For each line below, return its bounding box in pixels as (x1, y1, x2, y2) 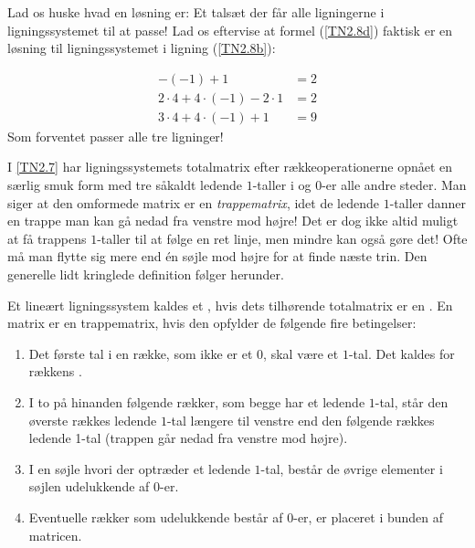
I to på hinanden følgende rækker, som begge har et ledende (28, 393, 365, 411)
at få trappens (7, 228, 87, 248)
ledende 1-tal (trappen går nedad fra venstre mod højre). (28, 428, 348, 448)
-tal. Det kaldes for (348, 343, 455, 363)
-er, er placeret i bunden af (293, 507, 444, 526)
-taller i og (252, 175, 311, 195)
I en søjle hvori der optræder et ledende (28, 458, 250, 478)
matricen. (28, 525, 82, 544)
